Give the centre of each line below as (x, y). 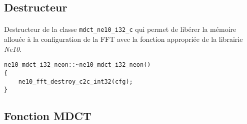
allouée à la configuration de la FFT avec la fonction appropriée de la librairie (123, 39)
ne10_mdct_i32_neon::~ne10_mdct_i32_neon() (77, 65)
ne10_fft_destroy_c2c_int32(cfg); (75, 81)
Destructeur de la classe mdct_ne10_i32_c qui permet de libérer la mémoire (120, 29)
